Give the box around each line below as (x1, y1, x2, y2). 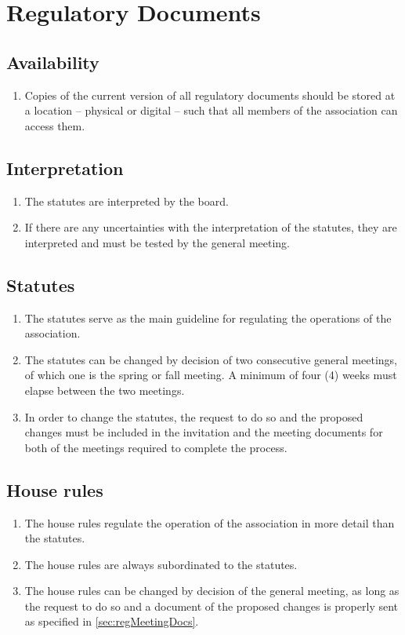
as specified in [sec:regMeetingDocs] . (24, 613, 199, 630)
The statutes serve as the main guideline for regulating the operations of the (24, 309, 392, 326)
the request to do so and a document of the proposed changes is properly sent (24, 597, 399, 614)
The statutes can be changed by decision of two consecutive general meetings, (24, 351, 397, 367)
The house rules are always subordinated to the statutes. (24, 556, 298, 572)
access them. (24, 117, 85, 133)
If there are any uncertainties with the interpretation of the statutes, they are (24, 219, 397, 235)
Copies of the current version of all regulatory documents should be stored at (24, 86, 396, 103)
